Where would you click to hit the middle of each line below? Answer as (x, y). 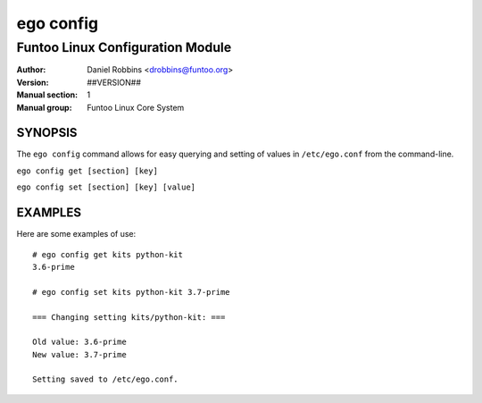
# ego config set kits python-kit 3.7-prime (132, 292)
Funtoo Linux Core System (136, 107)
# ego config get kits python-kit (108, 254)
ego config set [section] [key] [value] (106, 187)
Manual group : (44, 107)
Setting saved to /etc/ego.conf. (105, 379)
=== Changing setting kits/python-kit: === (129, 317)
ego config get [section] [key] (87, 171)
